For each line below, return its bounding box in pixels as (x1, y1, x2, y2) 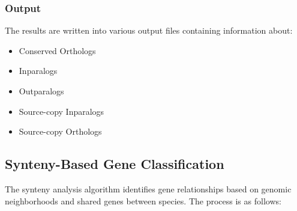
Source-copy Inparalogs (19, 105, 104, 117)
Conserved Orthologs (19, 44, 96, 57)
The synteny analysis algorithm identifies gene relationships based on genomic (5, 182, 292, 195)
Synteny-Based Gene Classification (5, 154, 224, 173)
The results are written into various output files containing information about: (5, 24, 293, 37)
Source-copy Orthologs (19, 125, 102, 138)
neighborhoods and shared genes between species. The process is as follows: (5, 194, 281, 207)
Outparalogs (19, 85, 64, 97)
